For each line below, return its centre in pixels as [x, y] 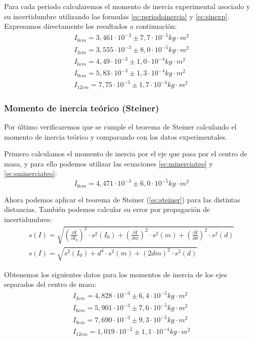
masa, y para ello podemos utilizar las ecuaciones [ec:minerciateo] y [109, 163]
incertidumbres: [28, 219]
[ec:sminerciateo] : [31, 173]
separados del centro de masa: [50, 284]
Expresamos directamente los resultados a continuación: [91, 26]
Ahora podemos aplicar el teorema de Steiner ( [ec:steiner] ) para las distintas [122, 199]
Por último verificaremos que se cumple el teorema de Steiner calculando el [120, 126]
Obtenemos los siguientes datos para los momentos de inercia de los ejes [116, 274]
